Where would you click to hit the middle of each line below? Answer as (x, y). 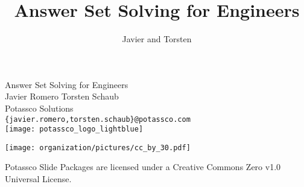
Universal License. (38, 179)
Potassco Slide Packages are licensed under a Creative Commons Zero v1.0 (143, 167)
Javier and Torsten (157, 39)
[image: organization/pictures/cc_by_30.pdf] (98, 147)
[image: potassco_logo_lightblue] (74, 129)
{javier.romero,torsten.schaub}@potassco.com (98, 119)
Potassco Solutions (39, 108)
